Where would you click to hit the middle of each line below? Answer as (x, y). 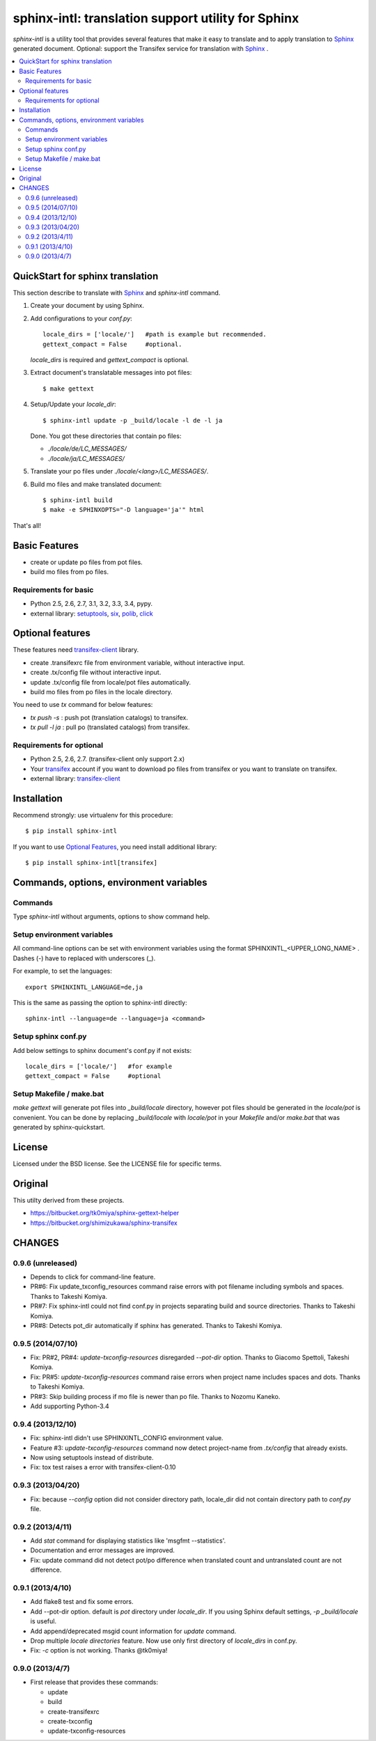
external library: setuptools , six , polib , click (92, 614)
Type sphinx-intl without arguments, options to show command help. (111, 916)
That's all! (27, 525)
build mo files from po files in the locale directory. (101, 692)
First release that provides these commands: (94, 1683)
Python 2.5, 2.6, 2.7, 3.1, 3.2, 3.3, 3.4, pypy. (92, 604)
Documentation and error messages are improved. (103, 1550)
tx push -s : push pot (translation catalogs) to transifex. (109, 717)
